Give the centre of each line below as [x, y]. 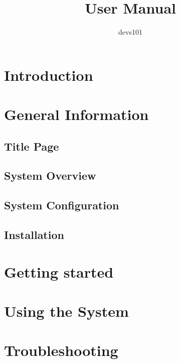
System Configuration [62, 205]
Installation [34, 235]
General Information [76, 114]
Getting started [59, 271]
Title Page [32, 146]
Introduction [49, 75]
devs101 [130, 32]
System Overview [50, 175]
